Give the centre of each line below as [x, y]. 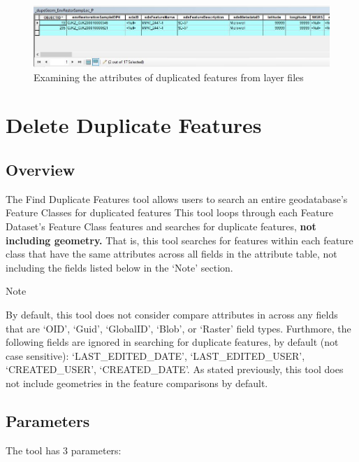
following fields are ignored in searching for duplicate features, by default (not [172, 342]
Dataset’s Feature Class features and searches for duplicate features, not [161, 226]
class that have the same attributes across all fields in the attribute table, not [171, 254]
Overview [41, 170]
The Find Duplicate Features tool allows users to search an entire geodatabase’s [177, 198]
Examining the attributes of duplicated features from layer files [169, 77]
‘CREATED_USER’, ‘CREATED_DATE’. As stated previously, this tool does [175, 369]
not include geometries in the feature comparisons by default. [137, 383]
